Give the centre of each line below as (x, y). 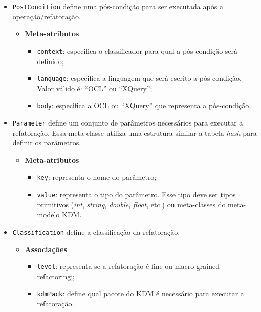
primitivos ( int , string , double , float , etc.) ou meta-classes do (131, 204)
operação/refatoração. (47, 16)
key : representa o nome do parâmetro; (97, 177)
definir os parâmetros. (47, 143)
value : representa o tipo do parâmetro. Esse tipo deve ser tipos (136, 194)
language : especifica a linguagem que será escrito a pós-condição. (139, 78)
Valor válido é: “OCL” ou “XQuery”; (95, 88)
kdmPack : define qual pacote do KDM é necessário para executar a (140, 293)
